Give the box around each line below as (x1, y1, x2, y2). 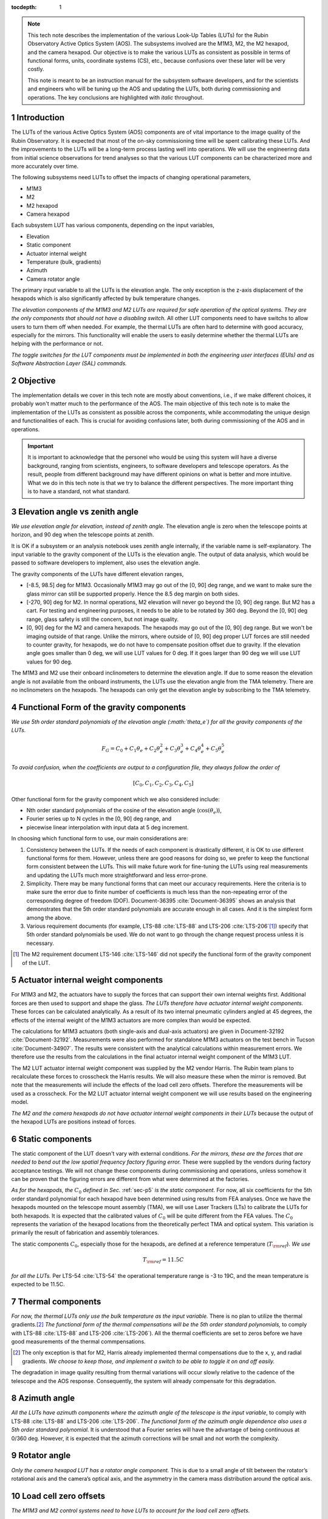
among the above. (26, 914, 72, 921)
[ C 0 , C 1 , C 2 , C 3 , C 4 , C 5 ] (132, 780, 194, 788)
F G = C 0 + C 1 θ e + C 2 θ (101, 745, 160, 753)
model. (11, 1099, 29, 1106)
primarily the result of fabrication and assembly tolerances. (11, 1229, 159, 1236)
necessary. (26, 939, 55, 947)
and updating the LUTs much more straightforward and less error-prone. (26, 871, 208, 879)
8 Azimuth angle (11, 1393, 75, 1404)
